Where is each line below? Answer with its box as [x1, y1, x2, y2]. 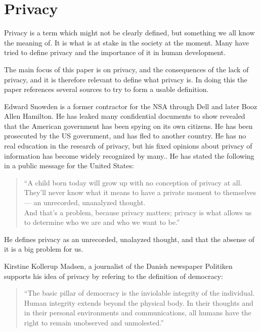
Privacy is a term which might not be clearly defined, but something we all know [4, 27, 255, 38]
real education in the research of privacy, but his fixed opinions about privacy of [4, 140, 252, 151]
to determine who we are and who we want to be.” [24, 217, 180, 227]
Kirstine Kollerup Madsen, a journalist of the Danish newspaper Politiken [4, 261, 233, 271]
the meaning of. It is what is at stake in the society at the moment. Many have [4, 37, 249, 48]
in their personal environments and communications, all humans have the [24, 307, 251, 318]
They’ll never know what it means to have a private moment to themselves [24, 187, 256, 198]
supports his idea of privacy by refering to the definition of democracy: [4, 270, 223, 281]
